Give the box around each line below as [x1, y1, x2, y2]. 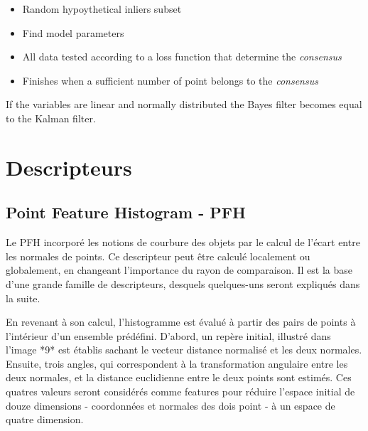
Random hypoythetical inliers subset [22, 1, 182, 16]
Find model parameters [22, 25, 124, 40]
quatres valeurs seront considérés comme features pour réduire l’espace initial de [6, 384, 355, 399]
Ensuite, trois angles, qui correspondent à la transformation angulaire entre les [6, 356, 348, 371]
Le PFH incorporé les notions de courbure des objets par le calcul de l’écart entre [6, 235, 360, 250]
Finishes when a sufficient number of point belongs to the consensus [22, 73, 318, 87]
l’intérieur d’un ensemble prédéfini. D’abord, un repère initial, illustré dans [6, 328, 331, 343]
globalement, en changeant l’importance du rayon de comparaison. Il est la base [6, 262, 352, 277]
